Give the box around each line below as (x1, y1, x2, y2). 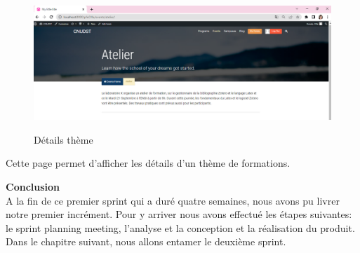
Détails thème (34, 132, 93, 146)
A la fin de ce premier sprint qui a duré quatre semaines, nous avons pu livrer (6, 193, 340, 207)
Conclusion (6, 179, 60, 193)
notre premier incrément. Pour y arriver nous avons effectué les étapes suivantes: (6, 207, 352, 221)
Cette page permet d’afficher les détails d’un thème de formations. (6, 156, 291, 170)
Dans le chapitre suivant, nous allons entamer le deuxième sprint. (6, 234, 286, 249)
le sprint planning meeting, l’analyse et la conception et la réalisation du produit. (6, 220, 355, 235)
